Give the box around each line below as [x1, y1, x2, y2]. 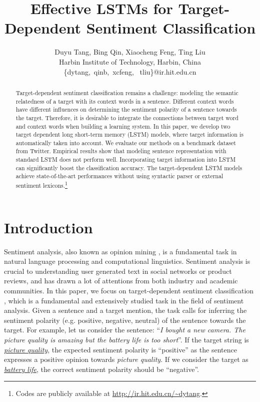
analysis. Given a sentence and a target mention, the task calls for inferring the [4, 305, 247, 315]
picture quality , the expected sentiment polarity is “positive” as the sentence [4, 344, 237, 354]
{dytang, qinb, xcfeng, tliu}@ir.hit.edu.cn [63, 66, 196, 77]
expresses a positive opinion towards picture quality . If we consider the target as [4, 354, 248, 364]
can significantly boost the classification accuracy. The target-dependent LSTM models [15, 163, 242, 172]
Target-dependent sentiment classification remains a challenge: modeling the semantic [15, 88, 238, 97]
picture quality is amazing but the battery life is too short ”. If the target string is [4, 334, 249, 345]
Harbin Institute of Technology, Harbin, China [58, 56, 201, 67]
